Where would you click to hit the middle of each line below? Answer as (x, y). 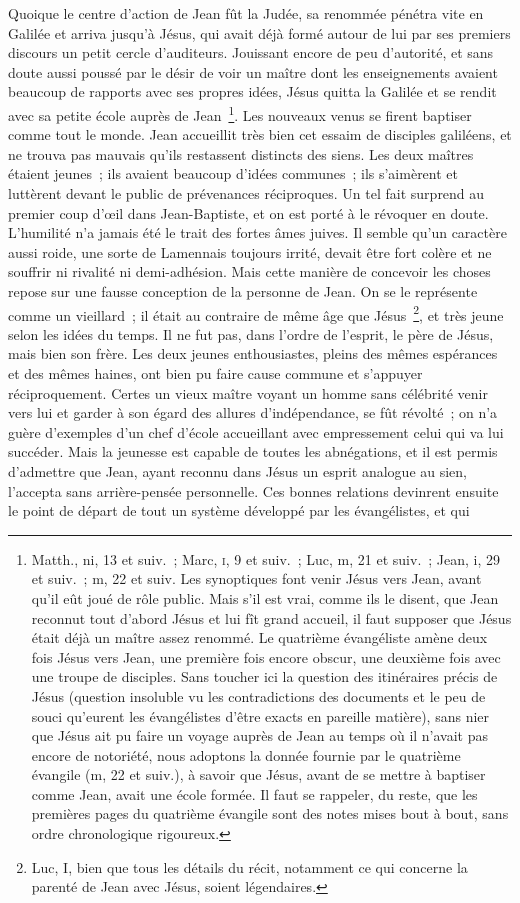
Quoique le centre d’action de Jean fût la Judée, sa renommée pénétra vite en (246, 13)
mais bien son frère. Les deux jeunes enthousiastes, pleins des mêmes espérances (253, 353)
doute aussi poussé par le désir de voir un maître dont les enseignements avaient (253, 71)
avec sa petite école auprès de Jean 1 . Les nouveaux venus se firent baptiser (240, 113)
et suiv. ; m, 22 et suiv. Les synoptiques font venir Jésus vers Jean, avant (256, 578)
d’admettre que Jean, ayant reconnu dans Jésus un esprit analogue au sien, (238, 470)
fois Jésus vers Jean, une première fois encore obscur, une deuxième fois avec (266, 656)
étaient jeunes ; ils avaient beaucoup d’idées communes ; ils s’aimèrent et (233, 173)
